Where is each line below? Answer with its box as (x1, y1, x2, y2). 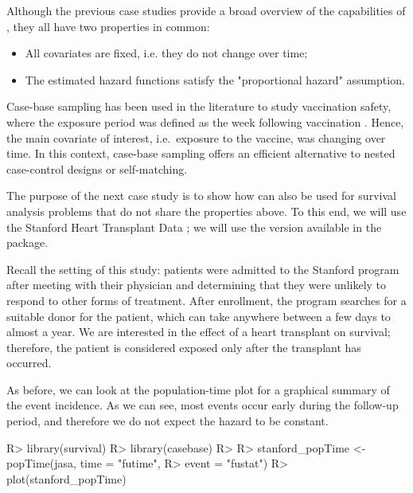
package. (6, 234, 49, 251)
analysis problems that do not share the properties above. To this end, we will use (6, 202, 407, 219)
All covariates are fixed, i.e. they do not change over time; (25, 45, 308, 61)
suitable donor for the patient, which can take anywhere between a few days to (6, 307, 391, 324)
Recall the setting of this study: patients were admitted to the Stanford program (6, 260, 399, 277)
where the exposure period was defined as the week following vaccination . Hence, (6, 113, 404, 130)
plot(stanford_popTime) (6, 470, 127, 487)
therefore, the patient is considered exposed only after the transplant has (6, 338, 361, 355)
